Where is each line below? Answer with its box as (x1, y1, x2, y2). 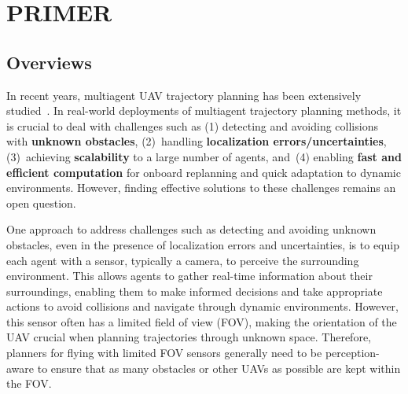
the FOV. (6, 375, 52, 392)
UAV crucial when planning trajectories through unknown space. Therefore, (6, 329, 371, 345)
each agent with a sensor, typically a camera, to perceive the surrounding (6, 252, 359, 268)
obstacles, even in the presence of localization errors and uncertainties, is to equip (6, 236, 399, 252)
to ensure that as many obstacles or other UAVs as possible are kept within (37, 359, 401, 376)
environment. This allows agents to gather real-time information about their (6, 267, 373, 284)
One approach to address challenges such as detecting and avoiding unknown (6, 221, 377, 238)
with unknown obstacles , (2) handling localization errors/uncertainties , (6, 133, 387, 149)
